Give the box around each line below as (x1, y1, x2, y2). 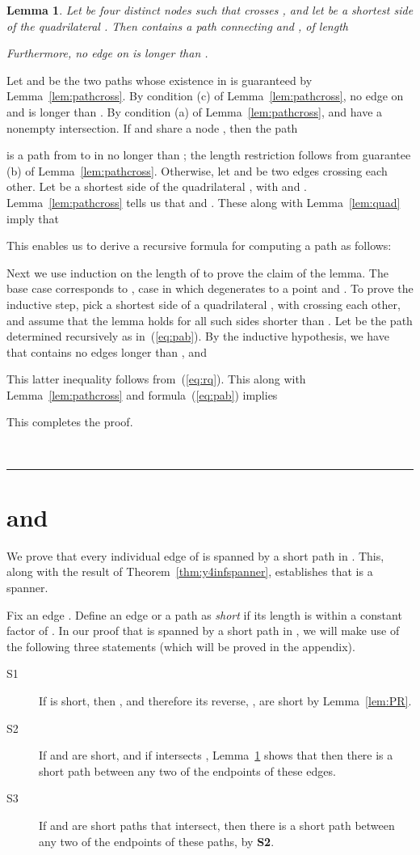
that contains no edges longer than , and (6, 343, 207, 360)
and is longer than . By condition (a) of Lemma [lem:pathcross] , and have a (6, 103, 383, 120)
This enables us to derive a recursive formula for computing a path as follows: (6, 237, 392, 254)
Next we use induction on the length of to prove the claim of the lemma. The (6, 264, 388, 281)
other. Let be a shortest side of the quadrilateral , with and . (6, 178, 307, 195)
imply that (6, 210, 59, 226)
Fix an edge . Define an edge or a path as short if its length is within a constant (6, 606, 402, 623)
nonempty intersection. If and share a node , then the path (6, 119, 298, 136)
